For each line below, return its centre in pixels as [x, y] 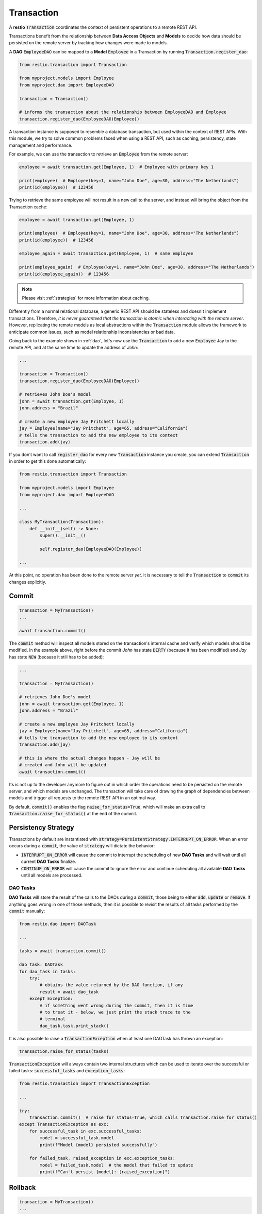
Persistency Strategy [42, 827]
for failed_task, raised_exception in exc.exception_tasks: [102, 1158]
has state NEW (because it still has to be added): [57, 657]
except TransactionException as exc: [64, 1124]
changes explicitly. [28, 582]
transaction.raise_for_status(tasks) [64, 1051]
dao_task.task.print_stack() [74, 1026]
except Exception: [51, 999]
